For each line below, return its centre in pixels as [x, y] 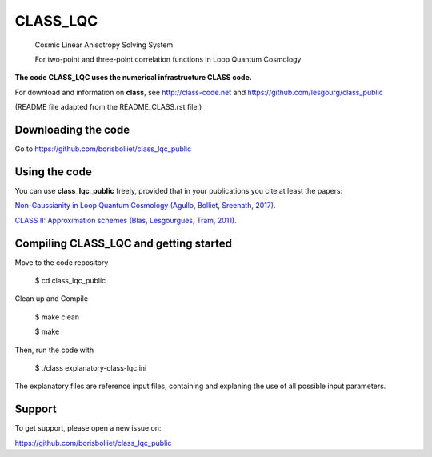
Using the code [53, 172]
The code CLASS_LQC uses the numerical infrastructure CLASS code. [133, 78]
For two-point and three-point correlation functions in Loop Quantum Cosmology [168, 59]
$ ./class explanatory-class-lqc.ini [91, 367]
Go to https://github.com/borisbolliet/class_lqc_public [103, 149]
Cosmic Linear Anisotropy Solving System [104, 45]
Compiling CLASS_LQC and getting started [123, 243]
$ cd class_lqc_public [70, 281]
